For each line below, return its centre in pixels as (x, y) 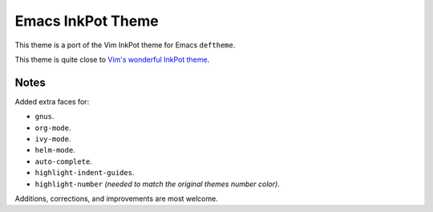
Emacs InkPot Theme (87, 21)
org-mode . (53, 128)
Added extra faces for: (52, 101)
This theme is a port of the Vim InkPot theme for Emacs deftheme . (125, 45)
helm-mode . (55, 150)
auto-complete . (63, 161)
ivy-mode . (53, 139)
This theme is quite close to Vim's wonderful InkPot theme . (112, 59)
